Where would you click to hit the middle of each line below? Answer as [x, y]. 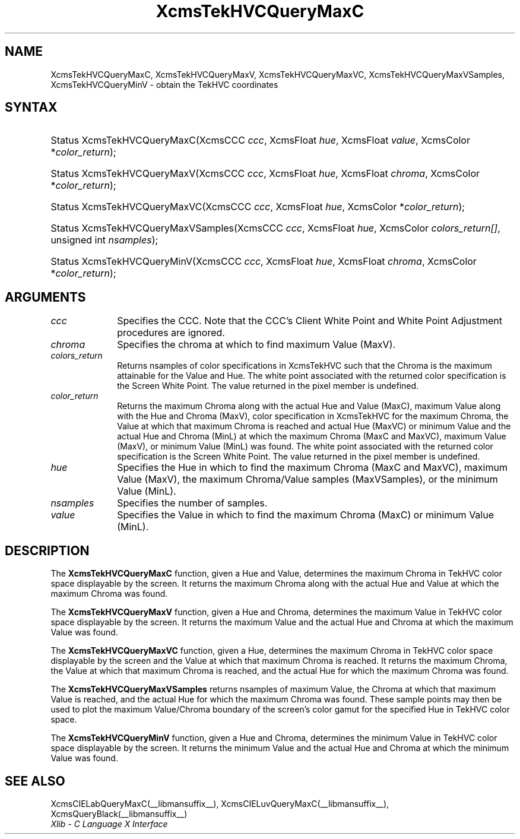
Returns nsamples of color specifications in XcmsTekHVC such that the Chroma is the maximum [305, 366]
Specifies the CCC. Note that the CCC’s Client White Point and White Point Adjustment [310, 321]
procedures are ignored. [171, 333]
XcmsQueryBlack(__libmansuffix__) [119, 813]
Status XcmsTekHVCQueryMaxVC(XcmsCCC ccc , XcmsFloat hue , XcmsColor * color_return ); [258, 207]
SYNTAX [31, 107]
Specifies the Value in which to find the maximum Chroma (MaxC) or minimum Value [305, 515]
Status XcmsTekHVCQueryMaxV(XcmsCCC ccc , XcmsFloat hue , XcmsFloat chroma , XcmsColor [265, 174]
